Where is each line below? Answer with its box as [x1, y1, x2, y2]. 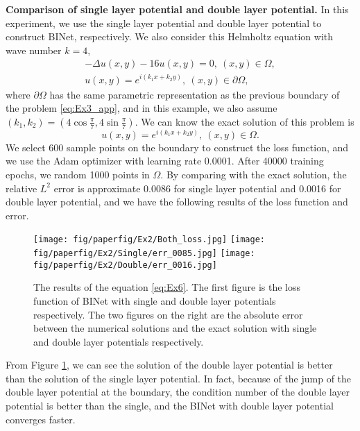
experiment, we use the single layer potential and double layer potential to [6, 15, 322, 30]
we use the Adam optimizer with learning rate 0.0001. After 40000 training [6, 153, 324, 168]
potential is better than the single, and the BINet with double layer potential [6, 398, 334, 413]
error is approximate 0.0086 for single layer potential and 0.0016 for [53, 180, 341, 195]
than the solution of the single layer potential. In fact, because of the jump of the [6, 371, 352, 385]
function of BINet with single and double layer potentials [33, 293, 276, 307]
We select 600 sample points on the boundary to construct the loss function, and [6, 140, 349, 154]
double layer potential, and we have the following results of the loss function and [6, 194, 348, 209]
